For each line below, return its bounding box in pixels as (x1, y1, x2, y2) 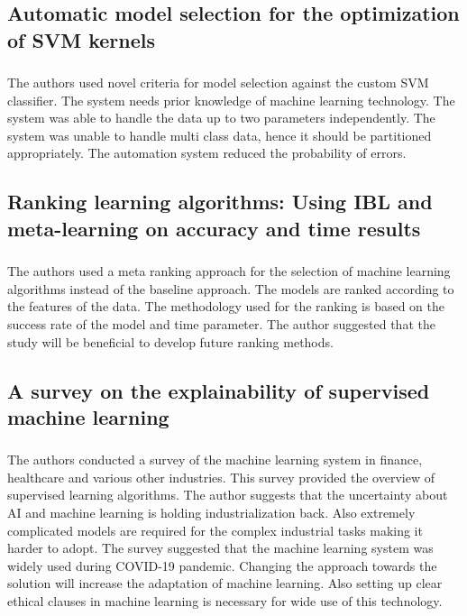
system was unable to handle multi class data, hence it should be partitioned (7, 125, 432, 144)
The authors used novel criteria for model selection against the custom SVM (7, 73, 429, 92)
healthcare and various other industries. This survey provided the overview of (7, 467, 435, 486)
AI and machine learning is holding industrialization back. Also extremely (7, 503, 416, 521)
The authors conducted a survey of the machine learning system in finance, (7, 450, 423, 469)
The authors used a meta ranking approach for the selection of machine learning (7, 262, 451, 280)
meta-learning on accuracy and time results (7, 214, 421, 242)
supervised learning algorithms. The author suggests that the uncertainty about (7, 485, 448, 504)
